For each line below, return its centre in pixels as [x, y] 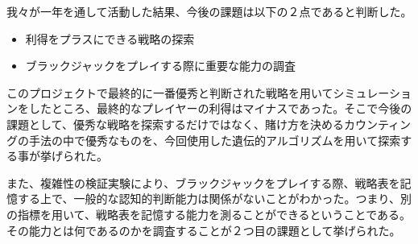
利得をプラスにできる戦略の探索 [110, 38]
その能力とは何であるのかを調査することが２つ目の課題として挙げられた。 [204, 230]
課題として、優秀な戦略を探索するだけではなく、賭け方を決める [175, 124]
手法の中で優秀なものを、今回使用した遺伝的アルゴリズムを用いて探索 [215, 140]
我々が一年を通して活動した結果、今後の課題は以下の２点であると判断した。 [209, 11]
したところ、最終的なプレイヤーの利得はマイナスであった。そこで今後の [220, 108]
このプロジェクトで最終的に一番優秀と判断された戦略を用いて [170, 92]
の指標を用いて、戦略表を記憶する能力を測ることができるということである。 [209, 214]
